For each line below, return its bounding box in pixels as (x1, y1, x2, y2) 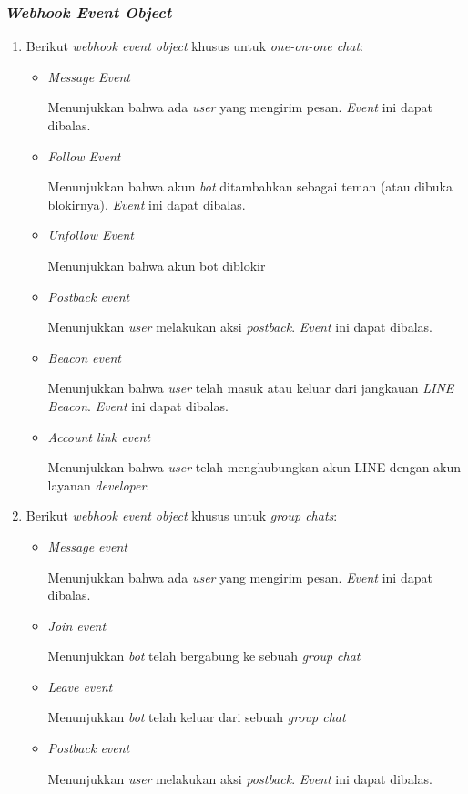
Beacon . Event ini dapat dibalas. (47, 396, 229, 415)
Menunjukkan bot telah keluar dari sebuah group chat (47, 707, 346, 727)
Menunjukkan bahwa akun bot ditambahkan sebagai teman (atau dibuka (47, 177, 453, 196)
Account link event (47, 427, 150, 446)
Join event (47, 615, 107, 634)
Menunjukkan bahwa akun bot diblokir (47, 255, 266, 274)
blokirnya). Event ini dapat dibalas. (47, 194, 246, 213)
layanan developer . (47, 475, 150, 494)
